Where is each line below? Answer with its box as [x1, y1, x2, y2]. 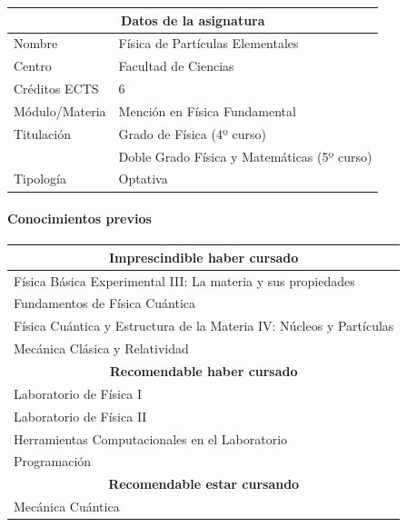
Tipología [14, 169, 66, 188]
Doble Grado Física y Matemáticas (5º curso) [118, 146, 372, 165]
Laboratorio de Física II [14, 406, 147, 425]
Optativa [118, 169, 168, 188]
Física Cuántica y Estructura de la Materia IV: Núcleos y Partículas [14, 316, 394, 335]
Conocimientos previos [7, 209, 152, 228]
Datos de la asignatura [120, 10, 265, 29]
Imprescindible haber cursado [108, 247, 299, 266]
